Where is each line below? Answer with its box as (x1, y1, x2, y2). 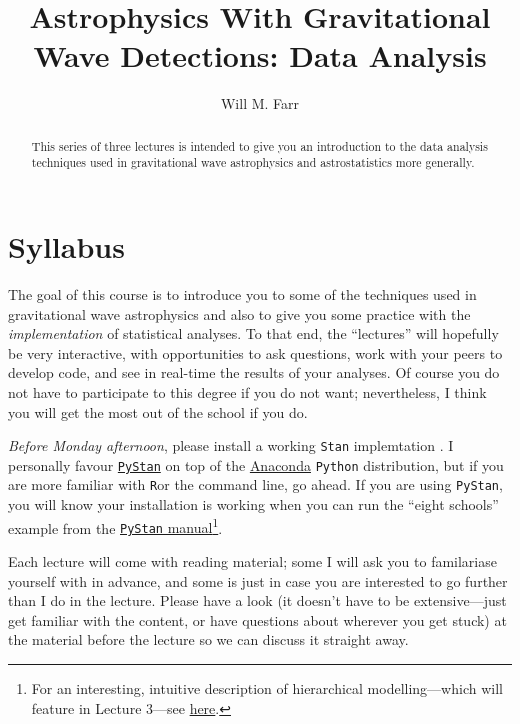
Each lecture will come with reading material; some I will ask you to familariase (8, 550, 497, 571)
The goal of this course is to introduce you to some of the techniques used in (8, 283, 477, 304)
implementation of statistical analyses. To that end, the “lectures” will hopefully (8, 323, 499, 344)
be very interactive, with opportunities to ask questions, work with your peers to (8, 342, 503, 363)
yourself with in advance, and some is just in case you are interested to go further (8, 570, 508, 591)
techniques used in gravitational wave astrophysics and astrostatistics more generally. (31, 154, 475, 171)
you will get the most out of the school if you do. (8, 401, 308, 422)
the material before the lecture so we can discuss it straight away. (8, 629, 409, 650)
